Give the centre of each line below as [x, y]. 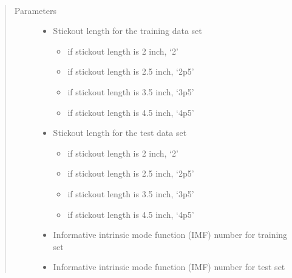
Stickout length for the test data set [120, 133]
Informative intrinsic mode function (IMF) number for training [170, 235]
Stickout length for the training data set [127, 31]
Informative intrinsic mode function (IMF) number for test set [169, 267]
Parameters [35, 10]
